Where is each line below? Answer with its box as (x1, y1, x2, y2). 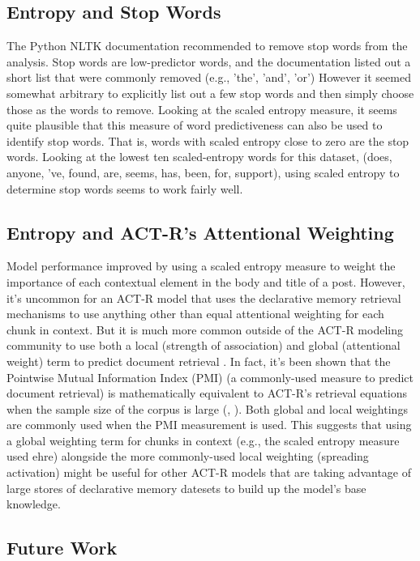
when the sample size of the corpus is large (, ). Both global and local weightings (6, 400, 408, 417)
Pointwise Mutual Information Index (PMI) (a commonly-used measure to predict (6, 368, 414, 385)
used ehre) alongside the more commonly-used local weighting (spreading (6, 448, 369, 465)
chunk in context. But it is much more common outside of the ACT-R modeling (6, 321, 403, 338)
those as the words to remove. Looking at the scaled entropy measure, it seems (6, 100, 397, 117)
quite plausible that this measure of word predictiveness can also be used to (6, 117, 383, 134)
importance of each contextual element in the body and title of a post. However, (6, 273, 405, 290)
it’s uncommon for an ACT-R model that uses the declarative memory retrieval (6, 289, 401, 306)
